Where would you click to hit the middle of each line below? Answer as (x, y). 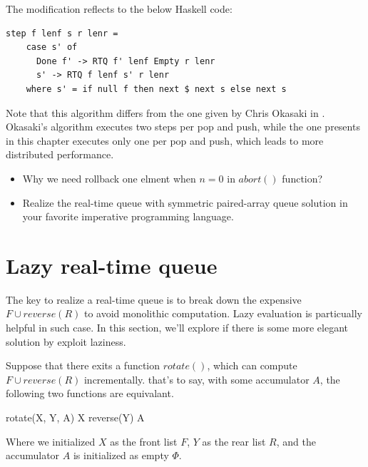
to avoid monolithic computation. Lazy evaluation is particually (223, 313)
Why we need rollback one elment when (109, 178)
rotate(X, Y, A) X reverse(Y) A (75, 417)
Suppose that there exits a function (83, 365)
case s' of (52, 47)
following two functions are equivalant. (90, 393)
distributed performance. (60, 154)
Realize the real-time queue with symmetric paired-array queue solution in (185, 202)
